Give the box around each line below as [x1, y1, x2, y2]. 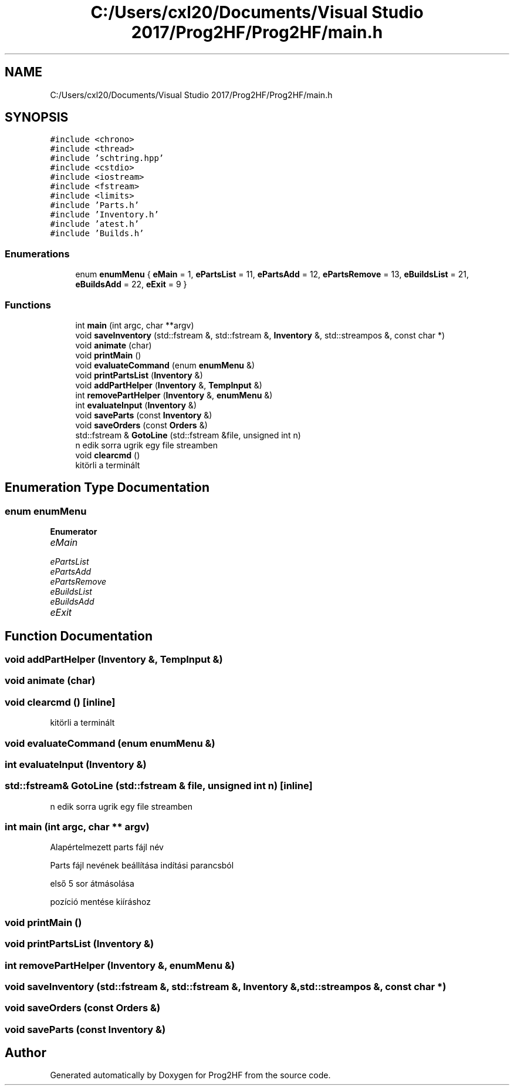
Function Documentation [5, 628, 153, 643]
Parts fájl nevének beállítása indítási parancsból [50, 860, 234, 871]
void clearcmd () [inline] [5, 696, 116, 708]
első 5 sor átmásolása [50, 878, 134, 889]
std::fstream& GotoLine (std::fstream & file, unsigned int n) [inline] [5, 780, 313, 792]
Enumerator [50, 526, 97, 537]
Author [5, 1045, 46, 1061]
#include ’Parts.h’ [50, 200, 140, 210]
